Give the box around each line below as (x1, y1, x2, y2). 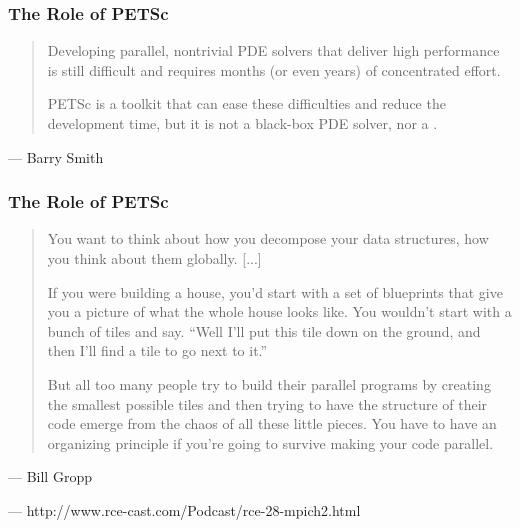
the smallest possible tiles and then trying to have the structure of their (47, 393, 488, 414)
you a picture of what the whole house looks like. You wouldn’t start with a (47, 301, 512, 322)
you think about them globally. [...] (47, 248, 262, 268)
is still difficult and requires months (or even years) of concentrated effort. (47, 59, 501, 80)
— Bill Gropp (8, 466, 92, 487)
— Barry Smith (8, 146, 104, 167)
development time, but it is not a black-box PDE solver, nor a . (47, 113, 438, 133)
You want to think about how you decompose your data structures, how (47, 228, 489, 249)
